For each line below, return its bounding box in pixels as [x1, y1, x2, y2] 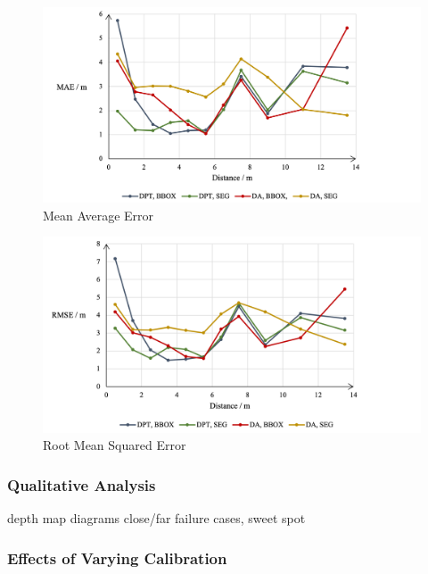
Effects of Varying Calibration [7, 546, 227, 569]
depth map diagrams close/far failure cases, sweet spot [7, 509, 306, 528]
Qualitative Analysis [7, 473, 156, 495]
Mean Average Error [43, 205, 154, 224]
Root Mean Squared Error [43, 436, 186, 454]
